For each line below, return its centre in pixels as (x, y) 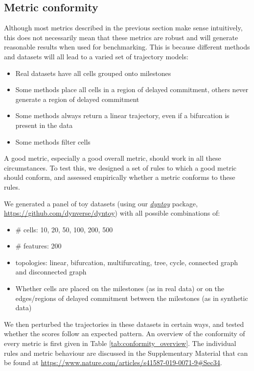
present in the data (44, 125)
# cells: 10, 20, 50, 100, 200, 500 (64, 229)
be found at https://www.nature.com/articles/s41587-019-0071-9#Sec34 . (113, 362)
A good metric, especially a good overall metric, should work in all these (113, 158)
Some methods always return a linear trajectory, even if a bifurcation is (122, 115)
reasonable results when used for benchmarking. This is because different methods (127, 47)
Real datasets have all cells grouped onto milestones (93, 73)
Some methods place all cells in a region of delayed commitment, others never (132, 89)
